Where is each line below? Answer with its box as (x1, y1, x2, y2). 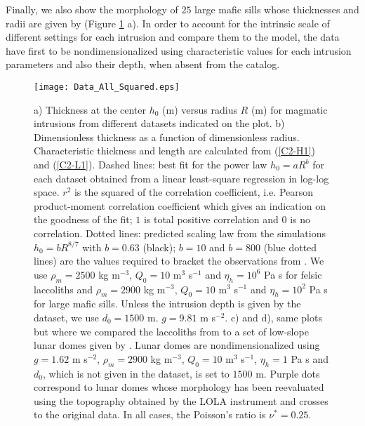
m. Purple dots (255, 366, 320, 380)
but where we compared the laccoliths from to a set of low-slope (34, 324, 309, 338)
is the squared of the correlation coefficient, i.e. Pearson (74, 185, 314, 199)
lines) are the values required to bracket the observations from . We (34, 253, 324, 268)
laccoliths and (34, 281, 93, 296)
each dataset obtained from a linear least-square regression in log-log (34, 171, 329, 185)
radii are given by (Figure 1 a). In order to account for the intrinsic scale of (6, 15, 330, 30)
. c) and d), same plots (225, 309, 322, 324)
